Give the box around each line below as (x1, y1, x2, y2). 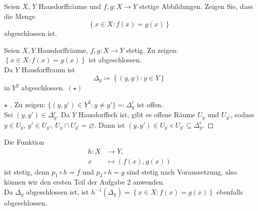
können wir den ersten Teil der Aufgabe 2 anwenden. (4, 177, 165, 187)
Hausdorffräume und (38, 1, 101, 11)
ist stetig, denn (4, 166, 50, 177)
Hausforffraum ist (21, 64, 75, 74)
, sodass (230, 109, 255, 120)
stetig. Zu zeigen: (126, 44, 178, 55)
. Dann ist (94, 119, 125, 130)
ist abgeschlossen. (89, 54, 142, 65)
